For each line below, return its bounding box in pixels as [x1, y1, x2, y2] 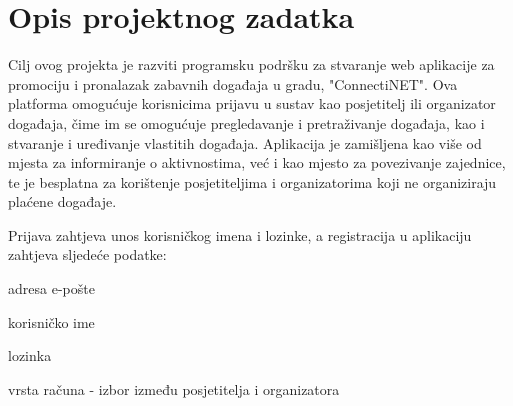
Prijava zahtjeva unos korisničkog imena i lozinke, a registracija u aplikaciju [8, 224, 472, 245]
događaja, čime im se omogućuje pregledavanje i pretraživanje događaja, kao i [8, 112, 485, 133]
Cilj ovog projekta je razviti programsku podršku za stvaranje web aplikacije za [8, 54, 495, 75]
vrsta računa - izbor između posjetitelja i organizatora [8, 378, 340, 399]
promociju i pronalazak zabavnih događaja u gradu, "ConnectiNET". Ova [8, 73, 458, 94]
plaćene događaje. [8, 191, 117, 212]
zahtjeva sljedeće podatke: [8, 244, 167, 265]
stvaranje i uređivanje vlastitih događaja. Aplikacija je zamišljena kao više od [8, 132, 482, 153]
